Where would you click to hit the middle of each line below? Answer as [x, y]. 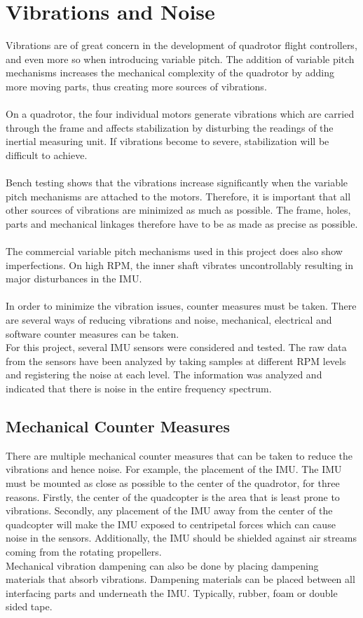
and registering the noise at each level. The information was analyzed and [164, 375]
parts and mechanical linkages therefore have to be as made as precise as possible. [182, 223]
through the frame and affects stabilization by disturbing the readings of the [170, 127]
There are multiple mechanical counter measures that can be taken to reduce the [179, 455]
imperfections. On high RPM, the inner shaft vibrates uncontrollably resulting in [180, 265]
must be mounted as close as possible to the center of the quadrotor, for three [173, 482]
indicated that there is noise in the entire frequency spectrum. [139, 388]
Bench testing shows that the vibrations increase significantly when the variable [177, 183]
